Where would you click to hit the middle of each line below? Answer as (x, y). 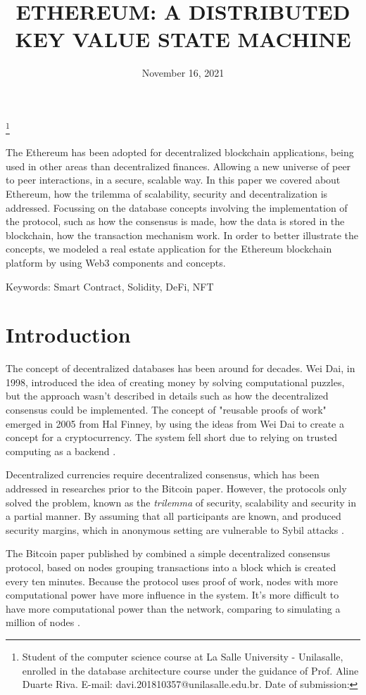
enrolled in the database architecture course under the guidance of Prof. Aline (190, 670)
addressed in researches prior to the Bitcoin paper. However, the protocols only (176, 488)
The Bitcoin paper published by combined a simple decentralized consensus (168, 553)
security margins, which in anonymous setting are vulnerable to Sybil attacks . (175, 529)
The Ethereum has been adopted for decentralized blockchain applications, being (180, 152)
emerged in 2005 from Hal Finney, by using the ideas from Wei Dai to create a (175, 423)
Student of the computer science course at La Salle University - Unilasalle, (183, 656)
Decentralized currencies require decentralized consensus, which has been (163, 474)
